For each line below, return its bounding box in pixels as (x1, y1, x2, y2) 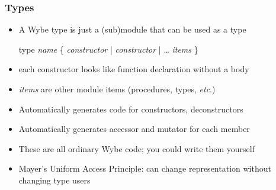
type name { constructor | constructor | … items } (18, 43, 198, 55)
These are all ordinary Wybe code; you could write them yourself (18, 142, 255, 154)
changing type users (18, 173, 91, 186)
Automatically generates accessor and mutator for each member (18, 123, 250, 135)
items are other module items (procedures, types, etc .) (18, 83, 216, 95)
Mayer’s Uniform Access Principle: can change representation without (18, 162, 271, 175)
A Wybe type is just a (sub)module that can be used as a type (18, 23, 246, 36)
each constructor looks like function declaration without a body (18, 63, 249, 75)
